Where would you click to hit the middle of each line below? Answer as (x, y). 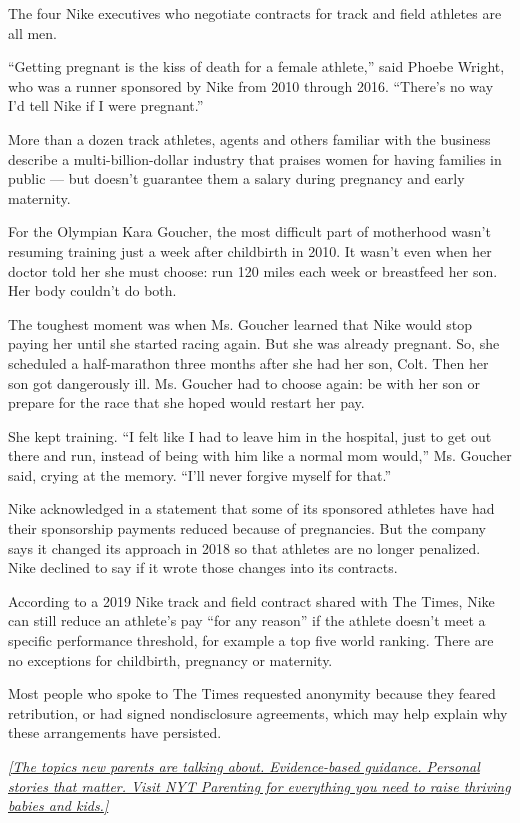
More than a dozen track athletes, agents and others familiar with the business (249, 138)
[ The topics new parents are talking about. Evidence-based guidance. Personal (244, 766)
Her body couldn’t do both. (92, 290)
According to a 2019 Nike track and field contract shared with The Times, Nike (251, 600)
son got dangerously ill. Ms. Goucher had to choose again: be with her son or (244, 382)
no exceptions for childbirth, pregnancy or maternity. (170, 659)
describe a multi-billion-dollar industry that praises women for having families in (255, 158)
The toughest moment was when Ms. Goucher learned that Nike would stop (240, 323)
